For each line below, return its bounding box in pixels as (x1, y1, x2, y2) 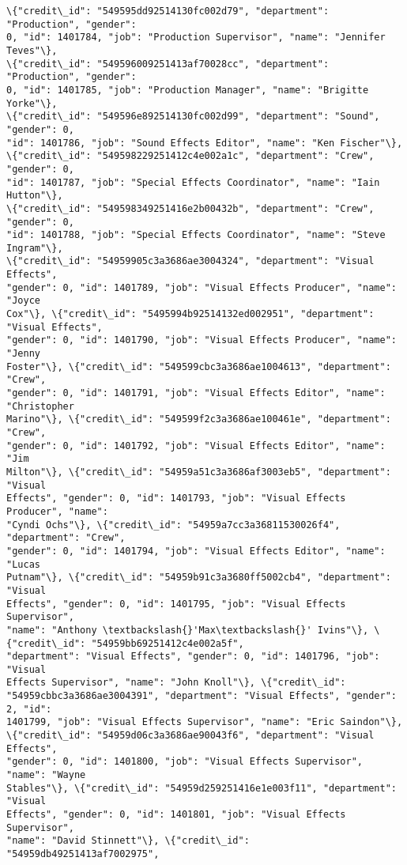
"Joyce (6, 295, 40, 307)
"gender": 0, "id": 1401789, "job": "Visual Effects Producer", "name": (6, 281, 397, 293)
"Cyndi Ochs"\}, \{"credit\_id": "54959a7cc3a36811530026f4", (6, 519, 341, 531)
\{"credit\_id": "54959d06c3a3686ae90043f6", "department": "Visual (6, 730, 375, 742)
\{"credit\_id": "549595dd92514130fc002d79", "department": (6, 6, 330, 17)
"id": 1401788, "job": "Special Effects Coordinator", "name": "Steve (6, 229, 386, 241)
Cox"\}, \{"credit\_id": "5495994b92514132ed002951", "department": (6, 308, 375, 320)
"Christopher (6, 400, 74, 412)
